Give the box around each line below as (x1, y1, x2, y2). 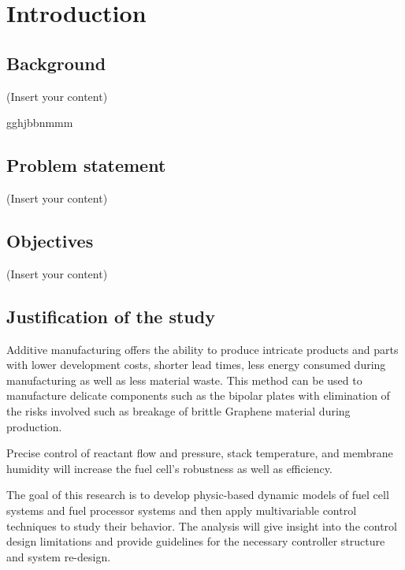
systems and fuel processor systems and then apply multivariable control (6, 501, 357, 518)
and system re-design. (6, 548, 111, 564)
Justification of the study (6, 304, 215, 328)
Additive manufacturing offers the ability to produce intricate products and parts (6, 341, 399, 357)
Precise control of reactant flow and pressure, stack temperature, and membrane (6, 445, 393, 461)
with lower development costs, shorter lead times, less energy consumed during (6, 356, 386, 373)
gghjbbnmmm (6, 114, 73, 131)
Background (6, 50, 106, 75)
